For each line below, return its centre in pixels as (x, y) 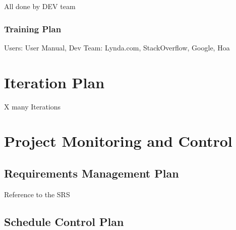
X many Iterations (33, 106)
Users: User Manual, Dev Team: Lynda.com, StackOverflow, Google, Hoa (117, 47)
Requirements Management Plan (92, 173)
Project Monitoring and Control (118, 141)
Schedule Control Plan (64, 221)
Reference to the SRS (37, 194)
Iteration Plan (54, 82)
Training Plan (33, 28)
